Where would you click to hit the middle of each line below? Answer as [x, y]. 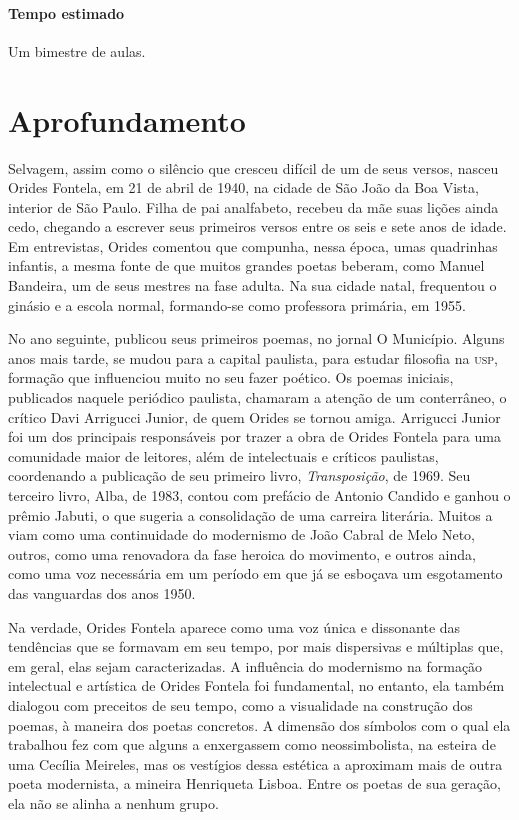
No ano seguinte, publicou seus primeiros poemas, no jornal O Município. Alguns [256, 338]
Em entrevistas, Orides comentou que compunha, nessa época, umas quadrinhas [253, 245]
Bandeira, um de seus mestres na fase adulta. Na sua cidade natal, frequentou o [252, 285]
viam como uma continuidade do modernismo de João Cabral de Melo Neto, [241, 534]
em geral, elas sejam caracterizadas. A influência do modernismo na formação [245, 665]
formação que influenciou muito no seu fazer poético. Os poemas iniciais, [231, 377]
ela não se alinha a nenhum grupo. [113, 802]
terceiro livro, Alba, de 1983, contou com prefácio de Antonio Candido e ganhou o [259, 495]
